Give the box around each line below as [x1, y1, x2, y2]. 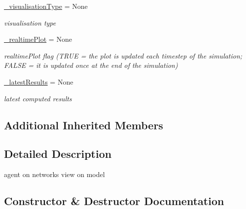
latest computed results [4, 93, 72, 103]
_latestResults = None [4, 76, 73, 87]
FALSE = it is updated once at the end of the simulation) [4, 60, 178, 70]
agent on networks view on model [4, 169, 105, 179]
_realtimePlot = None [4, 34, 72, 44]
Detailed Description [4, 146, 112, 161]
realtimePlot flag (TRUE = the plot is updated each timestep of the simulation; [4, 50, 243, 60]
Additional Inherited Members [4, 117, 163, 132]
